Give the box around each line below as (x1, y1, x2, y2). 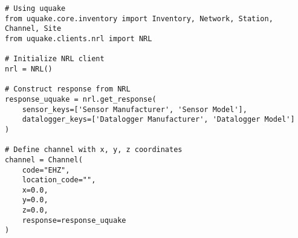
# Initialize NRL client (5, 55, 105, 64)
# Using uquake (5, 4, 66, 13)
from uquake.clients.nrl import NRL (5, 34, 152, 43)
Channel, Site (5, 24, 62, 33)
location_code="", (22, 176, 96, 185)
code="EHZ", (22, 165, 70, 174)
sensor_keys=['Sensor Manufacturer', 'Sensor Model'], (22, 105, 247, 114)
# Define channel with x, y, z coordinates (5, 145, 183, 154)
